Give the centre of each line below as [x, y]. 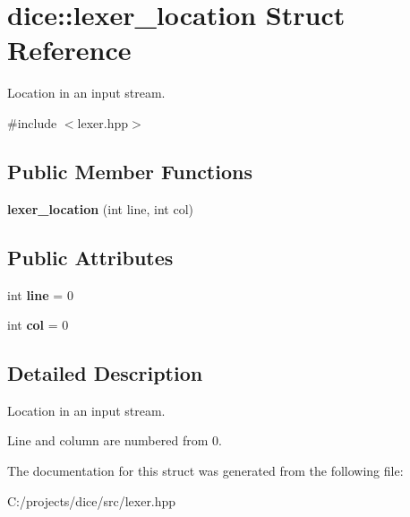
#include [32, 122]
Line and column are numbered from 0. [115, 440]
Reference [69, 50]
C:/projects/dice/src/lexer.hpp [92, 500]
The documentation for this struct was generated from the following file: [205, 471]
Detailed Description [105, 373]
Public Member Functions [130, 171]
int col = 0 [38, 325]
